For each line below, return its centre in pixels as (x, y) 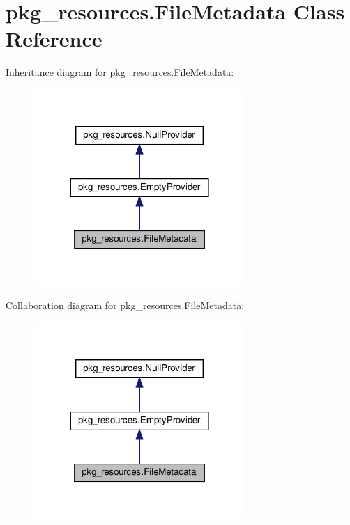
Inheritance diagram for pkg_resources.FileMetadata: (120, 72)
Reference (54, 39)
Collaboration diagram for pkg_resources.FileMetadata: (125, 305)
